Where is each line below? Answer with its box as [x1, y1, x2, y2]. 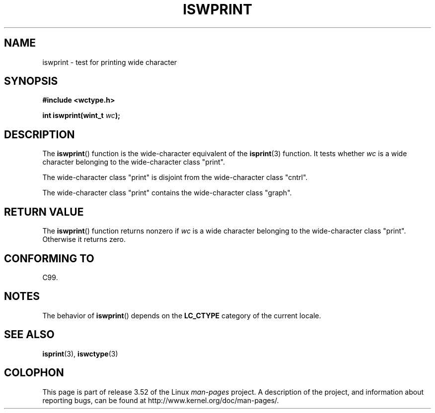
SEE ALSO [4, 328, 55, 341]
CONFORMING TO [4, 252, 94, 265]
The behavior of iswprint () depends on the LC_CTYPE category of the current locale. [42, 311, 321, 320]
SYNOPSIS [4, 75, 58, 88]
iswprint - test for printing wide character [42, 58, 177, 66]
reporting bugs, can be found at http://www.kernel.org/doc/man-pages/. [42, 396, 279, 405]
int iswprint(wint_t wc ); [42, 111, 120, 120]
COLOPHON [4, 366, 64, 379]
